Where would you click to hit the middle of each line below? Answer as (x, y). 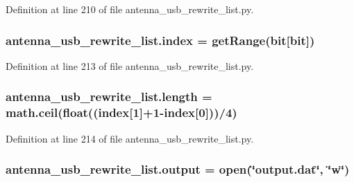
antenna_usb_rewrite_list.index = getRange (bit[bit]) (160, 40)
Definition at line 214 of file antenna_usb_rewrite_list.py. (130, 138)
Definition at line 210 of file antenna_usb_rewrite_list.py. (130, 9)
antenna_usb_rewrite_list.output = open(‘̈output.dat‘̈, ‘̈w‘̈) (178, 169)
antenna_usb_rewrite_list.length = (109, 97)
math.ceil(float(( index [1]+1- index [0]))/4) (121, 112)
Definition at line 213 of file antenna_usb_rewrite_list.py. (130, 65)
